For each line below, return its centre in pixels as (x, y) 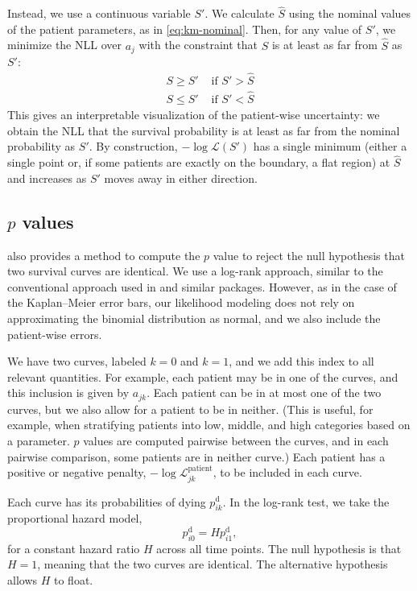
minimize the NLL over (64, 45)
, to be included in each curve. (287, 472)
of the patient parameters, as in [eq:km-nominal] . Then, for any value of (185, 29)
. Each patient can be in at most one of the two (264, 393)
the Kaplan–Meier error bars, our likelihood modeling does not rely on (181, 302)
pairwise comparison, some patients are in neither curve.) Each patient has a (196, 456)
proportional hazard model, (75, 518)
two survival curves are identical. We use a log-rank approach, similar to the (195, 271)
